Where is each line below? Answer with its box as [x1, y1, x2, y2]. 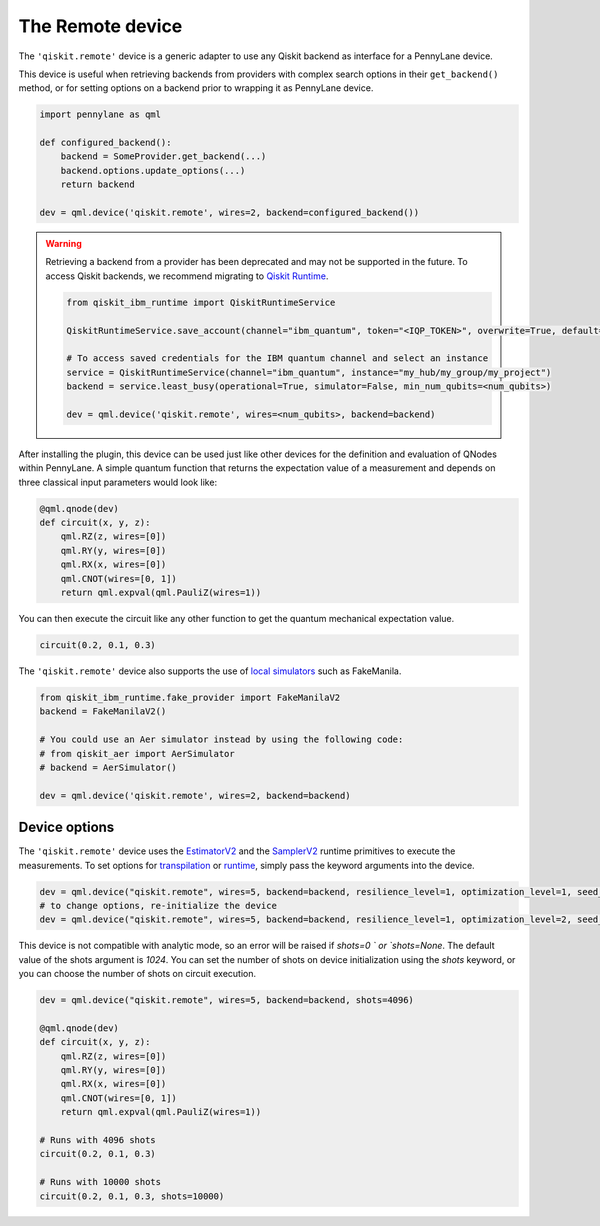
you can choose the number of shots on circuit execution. [18, 968, 257, 980]
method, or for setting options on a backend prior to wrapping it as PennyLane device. [18, 82, 374, 94]
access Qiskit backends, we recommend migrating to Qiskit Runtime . [45, 270, 329, 282]
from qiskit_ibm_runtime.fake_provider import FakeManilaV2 [39, 691, 341, 703]
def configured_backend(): [39, 137, 172, 149]
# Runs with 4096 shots [39, 1135, 157, 1145]
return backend [60, 179, 135, 190]
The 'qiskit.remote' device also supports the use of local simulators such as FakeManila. [18, 665, 402, 677]
